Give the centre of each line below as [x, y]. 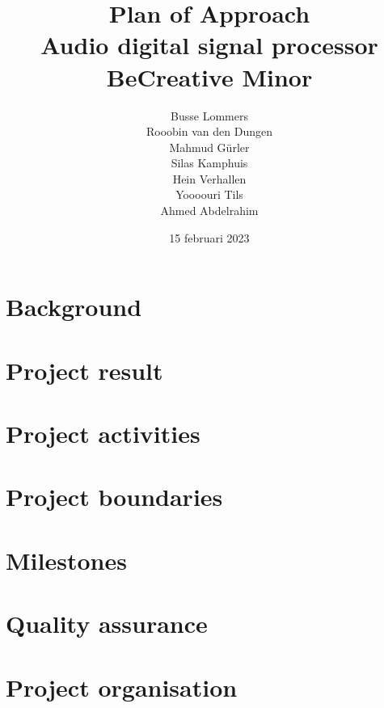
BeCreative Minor [209, 76]
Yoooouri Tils [209, 194]
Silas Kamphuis [209, 163]
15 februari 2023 [209, 237]
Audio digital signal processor [209, 45]
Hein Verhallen [209, 178]
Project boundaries [114, 497]
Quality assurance [107, 624]
